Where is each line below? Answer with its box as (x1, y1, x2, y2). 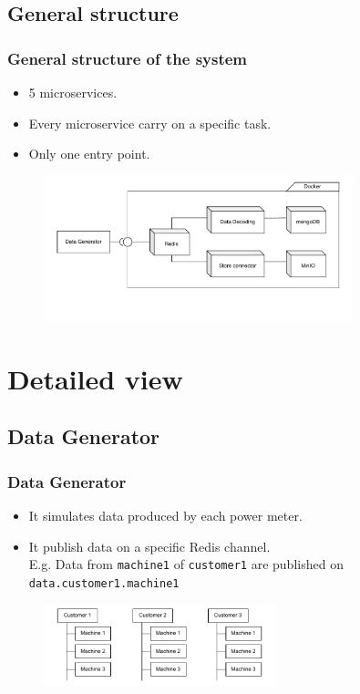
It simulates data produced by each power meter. (28, 505, 303, 524)
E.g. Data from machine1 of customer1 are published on (28, 554, 344, 574)
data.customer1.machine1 (28, 576, 180, 590)
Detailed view (7, 359, 183, 397)
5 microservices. (28, 83, 118, 101)
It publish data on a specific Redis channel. (28, 536, 271, 555)
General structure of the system (7, 47, 248, 69)
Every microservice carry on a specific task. (28, 113, 272, 132)
